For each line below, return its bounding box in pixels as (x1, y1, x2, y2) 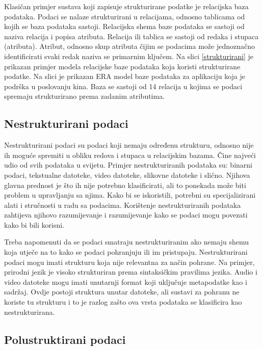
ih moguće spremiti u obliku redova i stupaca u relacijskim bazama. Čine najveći (4, 149, 256, 160)
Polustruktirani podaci (4, 331, 126, 347)
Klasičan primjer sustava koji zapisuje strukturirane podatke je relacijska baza (4, 1, 249, 11)
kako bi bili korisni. (4, 219, 64, 230)
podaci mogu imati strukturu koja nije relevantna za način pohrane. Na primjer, (4, 256, 255, 267)
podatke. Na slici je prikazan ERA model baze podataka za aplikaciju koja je (4, 71, 246, 82)
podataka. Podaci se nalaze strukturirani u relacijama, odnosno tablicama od (4, 11, 245, 21)
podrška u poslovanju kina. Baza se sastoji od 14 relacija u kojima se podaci (4, 80, 243, 91)
